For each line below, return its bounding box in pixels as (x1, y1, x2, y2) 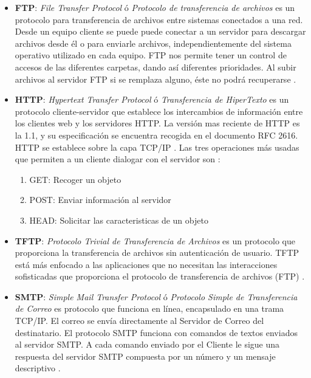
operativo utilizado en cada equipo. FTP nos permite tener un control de (15, 49, 287, 61)
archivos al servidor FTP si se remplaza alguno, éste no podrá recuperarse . (15, 72, 296, 85)
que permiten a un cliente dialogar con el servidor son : (15, 153, 220, 165)
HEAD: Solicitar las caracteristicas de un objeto (29, 213, 208, 226)
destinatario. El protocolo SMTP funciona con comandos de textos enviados (15, 326, 298, 338)
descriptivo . (15, 362, 61, 374)
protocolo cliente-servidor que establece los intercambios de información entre (15, 105, 303, 117)
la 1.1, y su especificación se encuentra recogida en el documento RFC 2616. (15, 128, 298, 141)
